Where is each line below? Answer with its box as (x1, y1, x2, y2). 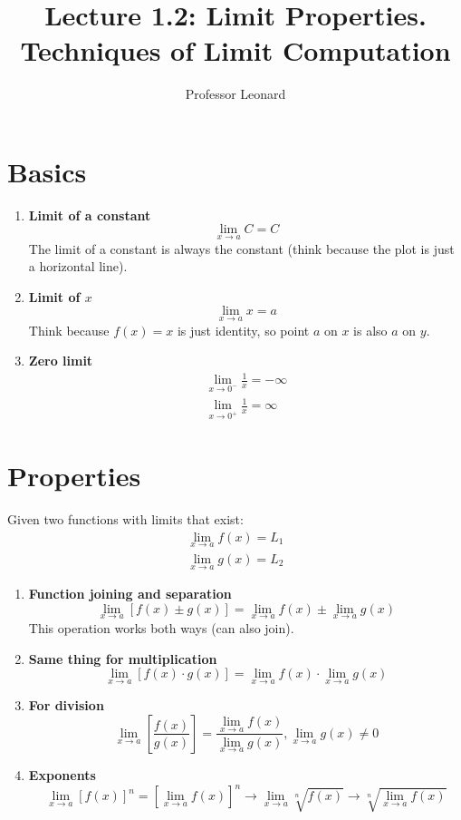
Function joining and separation (28, 584, 232, 603)
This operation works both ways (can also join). (28, 618, 294, 637)
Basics (7, 152, 87, 190)
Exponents (28, 765, 96, 784)
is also (353, 320, 388, 339)
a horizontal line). (28, 257, 128, 276)
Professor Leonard (185, 84, 286, 103)
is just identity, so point (177, 320, 310, 339)
